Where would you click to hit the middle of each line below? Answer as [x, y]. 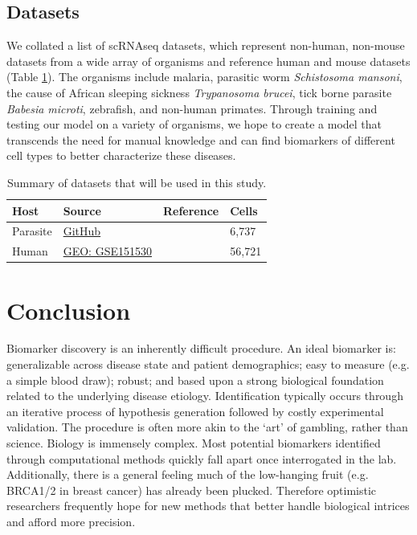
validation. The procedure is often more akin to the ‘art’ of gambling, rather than [207, 427]
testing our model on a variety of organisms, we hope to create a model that [194, 124]
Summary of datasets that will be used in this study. [137, 182]
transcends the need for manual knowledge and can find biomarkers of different [201, 139]
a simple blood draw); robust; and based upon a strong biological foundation [195, 380]
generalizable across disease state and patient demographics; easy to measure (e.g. [208, 364]
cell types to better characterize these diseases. [121, 155]
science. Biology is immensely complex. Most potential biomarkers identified [194, 443]
